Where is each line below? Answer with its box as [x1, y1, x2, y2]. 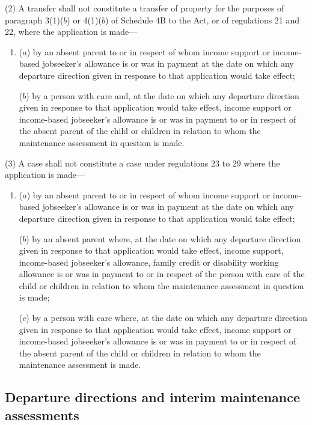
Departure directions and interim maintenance [5, 388, 301, 406]
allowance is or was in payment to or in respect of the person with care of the [19, 268, 305, 280]
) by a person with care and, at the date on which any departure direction [26, 89, 299, 102]
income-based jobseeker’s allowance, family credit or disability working [19, 255, 279, 268]
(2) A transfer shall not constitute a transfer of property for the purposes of [5, 2, 284, 14]
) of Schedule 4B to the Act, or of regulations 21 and [105, 13, 300, 26]
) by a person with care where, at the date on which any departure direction [26, 311, 308, 324]
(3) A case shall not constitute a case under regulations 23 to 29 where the [5, 156, 280, 169]
